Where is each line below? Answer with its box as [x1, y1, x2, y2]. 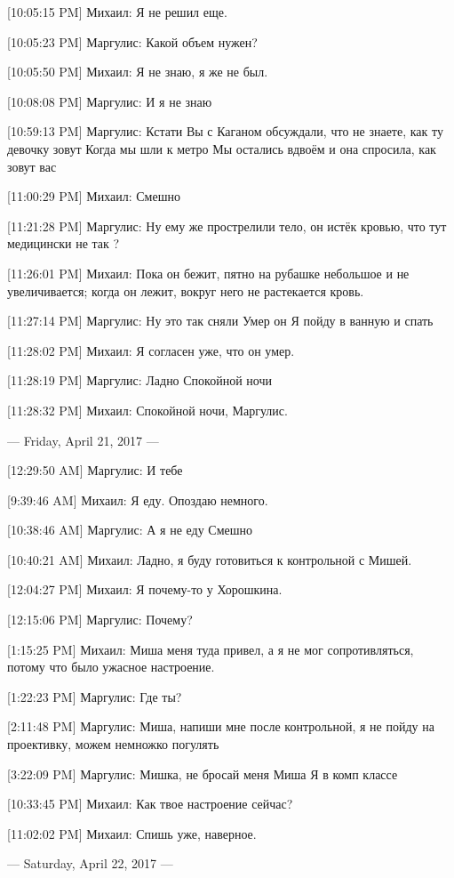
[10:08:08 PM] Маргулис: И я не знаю [7, 92, 212, 110]
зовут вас [7, 157, 57, 175]
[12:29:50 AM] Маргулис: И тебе [7, 461, 183, 479]
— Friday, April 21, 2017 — [7, 431, 159, 449]
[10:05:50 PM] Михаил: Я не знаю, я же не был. [7, 62, 268, 81]
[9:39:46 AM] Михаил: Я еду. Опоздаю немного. [7, 490, 268, 509]
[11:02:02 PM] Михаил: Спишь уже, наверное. [7, 824, 257, 842]
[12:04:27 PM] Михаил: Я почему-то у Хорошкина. [7, 580, 283, 599]
